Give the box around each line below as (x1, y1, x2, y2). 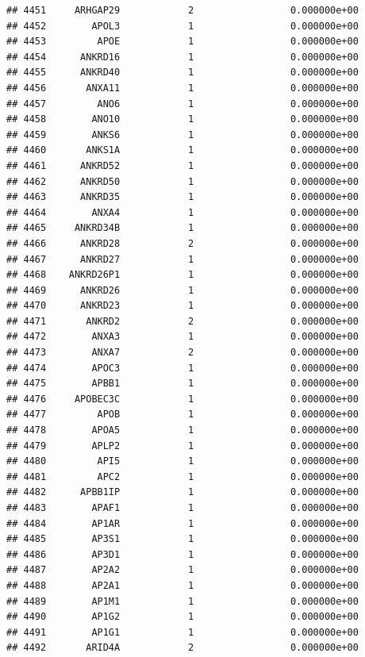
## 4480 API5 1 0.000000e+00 (6, 455, 359, 467)
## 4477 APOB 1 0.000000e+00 (6, 409, 359, 421)
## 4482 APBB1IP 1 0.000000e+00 (6, 486, 359, 498)
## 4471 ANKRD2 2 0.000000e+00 (6, 315, 359, 327)
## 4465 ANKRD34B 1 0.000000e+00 (6, 222, 359, 234)
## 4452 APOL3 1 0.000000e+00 (6, 20, 359, 32)
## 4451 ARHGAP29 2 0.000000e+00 (6, 5, 359, 16)
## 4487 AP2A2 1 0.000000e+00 (6, 564, 359, 576)
